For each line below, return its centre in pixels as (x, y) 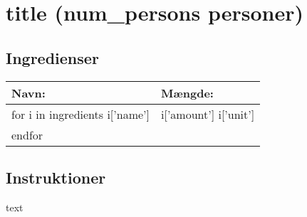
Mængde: (187, 92)
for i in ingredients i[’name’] (80, 114)
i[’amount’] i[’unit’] (208, 114)
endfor (27, 134)
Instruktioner (56, 177)
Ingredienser (52, 57)
